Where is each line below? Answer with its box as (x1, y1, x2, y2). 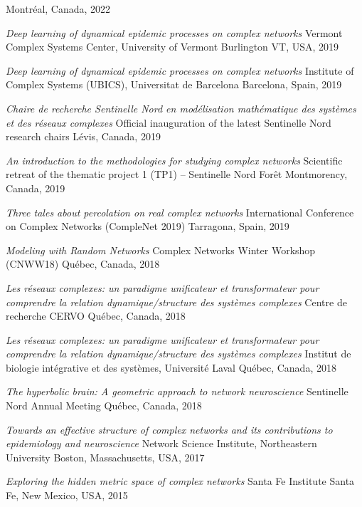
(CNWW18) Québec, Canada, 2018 (6, 256, 160, 271)
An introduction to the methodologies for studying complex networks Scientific (6, 152, 343, 167)
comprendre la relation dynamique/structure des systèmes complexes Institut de (6, 346, 351, 361)
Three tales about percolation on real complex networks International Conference (6, 204, 354, 219)
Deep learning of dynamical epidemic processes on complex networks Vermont (6, 25, 343, 40)
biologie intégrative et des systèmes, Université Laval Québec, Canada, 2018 (6, 360, 336, 375)
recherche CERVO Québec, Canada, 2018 (6, 308, 186, 323)
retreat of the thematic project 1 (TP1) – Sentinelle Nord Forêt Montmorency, (6, 167, 348, 182)
